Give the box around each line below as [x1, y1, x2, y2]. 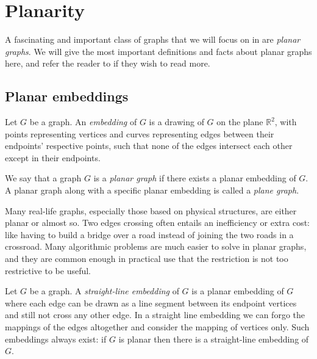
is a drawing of [149, 115, 204, 128]
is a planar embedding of [191, 285, 284, 297]
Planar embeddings [5, 87, 129, 106]
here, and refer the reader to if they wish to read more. [5, 57, 210, 70]
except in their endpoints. [5, 151, 101, 164]
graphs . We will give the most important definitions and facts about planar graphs [5, 45, 312, 57]
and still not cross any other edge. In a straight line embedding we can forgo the [5, 308, 305, 321]
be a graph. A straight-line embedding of [29, 285, 179, 297]
